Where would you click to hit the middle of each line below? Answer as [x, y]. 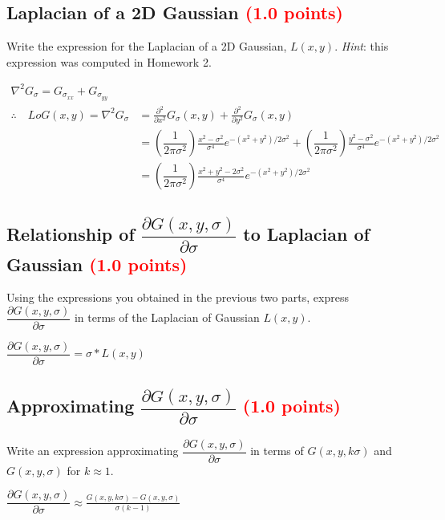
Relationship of [71, 234]
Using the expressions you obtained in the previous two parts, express [178, 297]
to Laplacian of [306, 234]
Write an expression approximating [93, 451]
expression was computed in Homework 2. [109, 61]
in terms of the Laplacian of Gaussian [167, 317]
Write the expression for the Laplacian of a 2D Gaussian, [147, 46]
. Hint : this [362, 46]
